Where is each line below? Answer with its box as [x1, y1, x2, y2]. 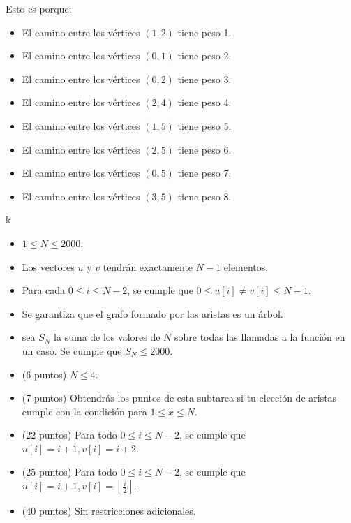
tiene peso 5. [177, 118, 232, 133]
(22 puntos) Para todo [22, 427, 117, 442]
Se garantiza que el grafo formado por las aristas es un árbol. [22, 306, 283, 321]
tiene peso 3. [177, 71, 232, 86]
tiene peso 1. [177, 24, 232, 39]
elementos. [223, 259, 269, 274]
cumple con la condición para [22, 404, 147, 418]
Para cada [22, 283, 66, 297]
